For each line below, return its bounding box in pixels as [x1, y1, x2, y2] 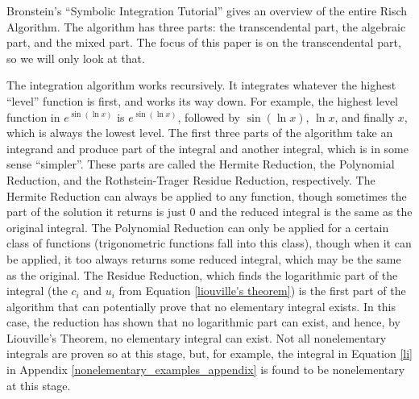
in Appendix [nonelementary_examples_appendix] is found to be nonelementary [6, 361, 405, 378]
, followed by [177, 108, 240, 125]
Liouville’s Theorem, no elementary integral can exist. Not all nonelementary [6, 329, 387, 346]
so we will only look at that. [6, 49, 145, 66]
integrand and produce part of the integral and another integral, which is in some [6, 139, 409, 156]
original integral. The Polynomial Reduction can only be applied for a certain [6, 218, 389, 235]
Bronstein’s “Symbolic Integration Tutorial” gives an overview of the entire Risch [6, 2, 408, 19]
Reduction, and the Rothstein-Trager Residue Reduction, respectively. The [6, 171, 375, 188]
